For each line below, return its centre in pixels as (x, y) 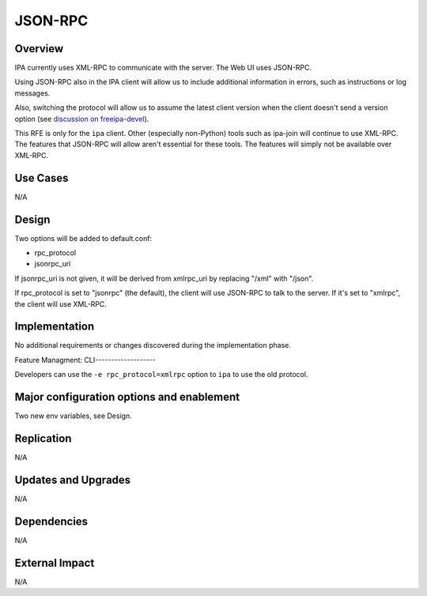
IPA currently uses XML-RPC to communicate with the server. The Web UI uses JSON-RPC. (163, 68)
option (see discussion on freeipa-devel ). (82, 119)
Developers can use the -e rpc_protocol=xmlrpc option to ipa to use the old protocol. (161, 375)
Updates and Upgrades (73, 479)
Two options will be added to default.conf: (83, 238)
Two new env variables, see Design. (73, 416)
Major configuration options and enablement (127, 397)
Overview (39, 49)
